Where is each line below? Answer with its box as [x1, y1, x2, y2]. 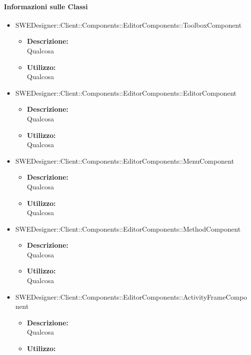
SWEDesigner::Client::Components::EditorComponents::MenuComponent [15, 155, 234, 166]
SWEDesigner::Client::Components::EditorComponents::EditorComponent [15, 87, 237, 98]
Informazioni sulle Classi [4, 1, 88, 11]
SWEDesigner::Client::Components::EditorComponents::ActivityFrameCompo [15, 291, 247, 302]
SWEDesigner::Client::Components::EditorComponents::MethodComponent [15, 223, 241, 234]
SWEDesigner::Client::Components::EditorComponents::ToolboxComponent [15, 19, 242, 30]
